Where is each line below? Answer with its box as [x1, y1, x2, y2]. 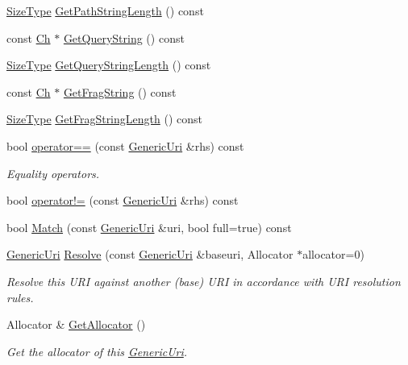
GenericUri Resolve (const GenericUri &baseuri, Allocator [6, 246, 294, 263]
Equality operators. [6, 164, 100, 181]
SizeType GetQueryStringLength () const [6, 56, 211, 73]
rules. [6, 288, 34, 305]
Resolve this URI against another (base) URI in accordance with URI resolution [6, 272, 401, 289]
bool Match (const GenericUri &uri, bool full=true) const [6, 218, 292, 235]
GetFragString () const [63, 83, 177, 100]
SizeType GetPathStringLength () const [6, 2, 204, 19]
